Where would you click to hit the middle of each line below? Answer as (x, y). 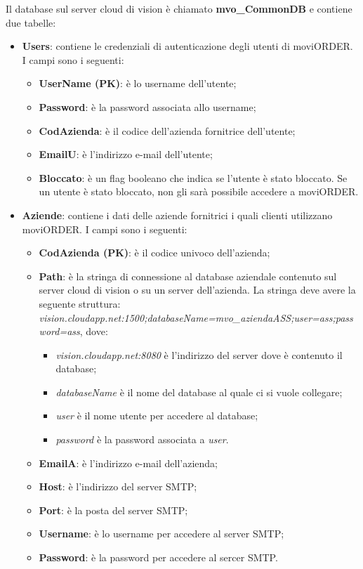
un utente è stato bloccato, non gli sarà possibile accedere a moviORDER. (199, 191)
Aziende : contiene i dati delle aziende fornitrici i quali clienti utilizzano (177, 215)
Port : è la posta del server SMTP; (113, 510)
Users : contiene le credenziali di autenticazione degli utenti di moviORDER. (187, 46)
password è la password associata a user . (142, 439)
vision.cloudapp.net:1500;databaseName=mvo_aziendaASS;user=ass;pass (196, 317)
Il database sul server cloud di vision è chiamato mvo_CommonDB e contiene (179, 8)
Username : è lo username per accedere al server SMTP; (161, 534)
